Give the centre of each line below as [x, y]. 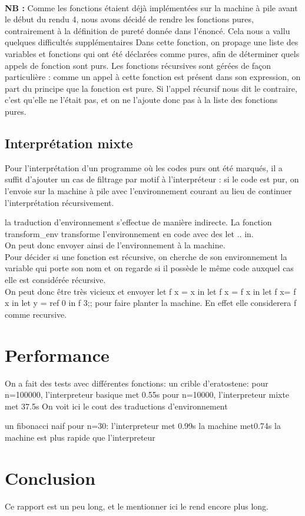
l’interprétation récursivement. [59, 202]
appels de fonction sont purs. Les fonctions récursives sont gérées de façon [138, 65]
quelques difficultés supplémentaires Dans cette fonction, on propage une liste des [152, 42]
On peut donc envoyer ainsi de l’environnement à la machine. [115, 245]
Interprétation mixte [69, 143]
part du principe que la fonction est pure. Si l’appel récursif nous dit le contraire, [151, 88]
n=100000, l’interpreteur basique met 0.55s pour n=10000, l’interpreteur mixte [147, 395]
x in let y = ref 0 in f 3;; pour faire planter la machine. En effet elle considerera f [151, 303]
